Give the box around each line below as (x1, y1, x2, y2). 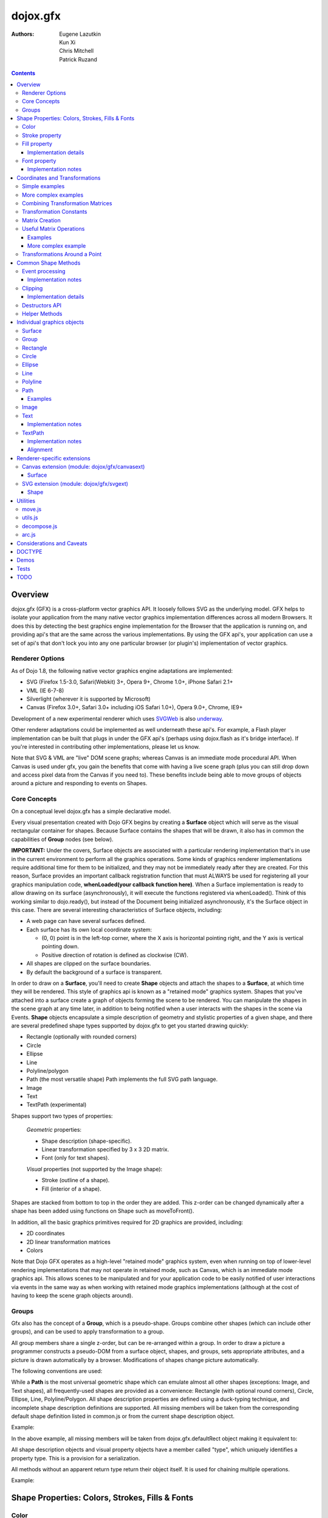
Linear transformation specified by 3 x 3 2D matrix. (41, 1146, 169, 1153)
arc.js (22, 531, 36, 539)
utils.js (22, 514, 38, 522)
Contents (11, 70, 36, 77)
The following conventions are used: (11, 1367, 103, 1375)
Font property (22, 157, 56, 165)
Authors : (11, 30, 35, 38)
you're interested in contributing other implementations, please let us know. (11, 743, 200, 750)
